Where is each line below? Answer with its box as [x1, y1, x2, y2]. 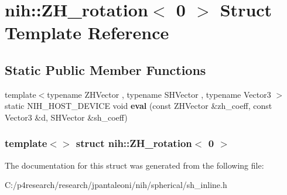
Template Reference [5, 20, 169, 45]
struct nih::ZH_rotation [76, 136, 192, 150]
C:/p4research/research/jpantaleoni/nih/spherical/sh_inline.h [5, 179, 227, 191]
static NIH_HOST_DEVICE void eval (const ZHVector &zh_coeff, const [5, 100, 272, 112]
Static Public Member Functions [5, 60, 206, 78]
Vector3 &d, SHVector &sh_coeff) [5, 111, 128, 123]
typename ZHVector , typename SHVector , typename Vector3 [47, 88, 271, 100]
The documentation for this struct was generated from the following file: [5, 159, 264, 171]
